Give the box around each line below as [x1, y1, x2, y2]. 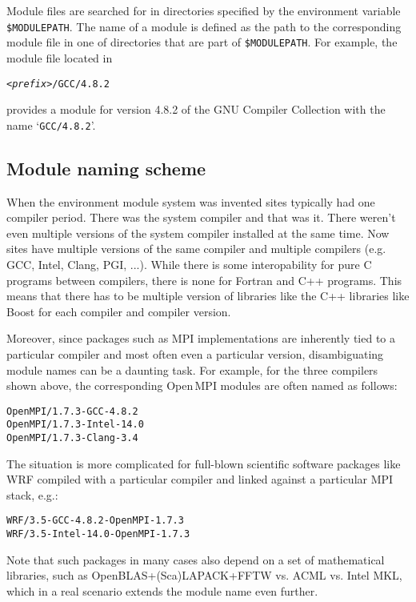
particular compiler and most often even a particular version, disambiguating [6, 345, 384, 362]
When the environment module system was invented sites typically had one [6, 193, 375, 210]
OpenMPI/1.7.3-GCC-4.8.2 [6, 405, 138, 417]
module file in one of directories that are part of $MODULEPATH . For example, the [6, 34, 398, 50]
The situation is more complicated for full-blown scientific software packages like [6, 455, 401, 472]
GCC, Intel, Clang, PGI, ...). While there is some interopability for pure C [6, 255, 372, 272]
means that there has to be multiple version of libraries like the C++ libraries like [6, 287, 410, 304]
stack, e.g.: [6, 486, 58, 503]
